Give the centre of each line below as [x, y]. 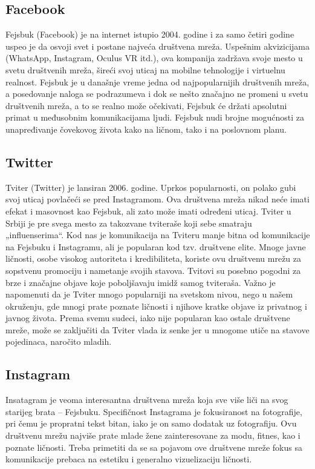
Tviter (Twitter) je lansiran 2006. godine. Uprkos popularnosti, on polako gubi [151, 187]
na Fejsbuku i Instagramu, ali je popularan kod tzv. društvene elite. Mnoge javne [156, 246]
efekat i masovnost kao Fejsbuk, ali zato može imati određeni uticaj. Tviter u [148, 211]
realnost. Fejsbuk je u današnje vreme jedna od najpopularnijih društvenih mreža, [157, 81]
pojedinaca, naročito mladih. [59, 341]
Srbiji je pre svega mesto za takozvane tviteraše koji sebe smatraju [129, 223]
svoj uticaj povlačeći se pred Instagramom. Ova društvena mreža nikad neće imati [157, 199]
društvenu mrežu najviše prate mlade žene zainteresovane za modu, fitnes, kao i [153, 435]
